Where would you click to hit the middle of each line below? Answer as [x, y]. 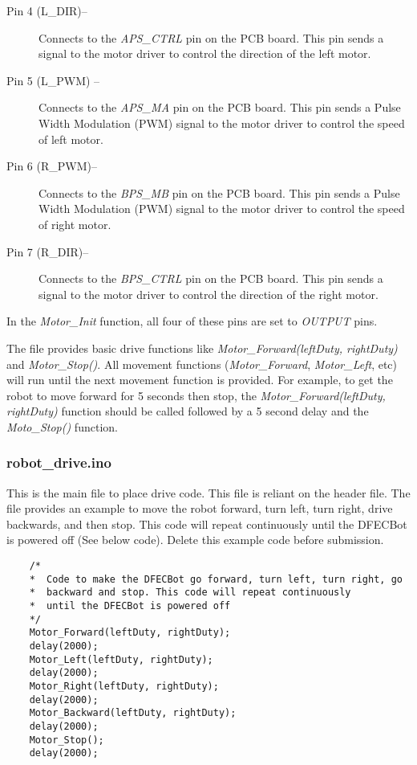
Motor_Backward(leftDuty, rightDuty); [133, 713]
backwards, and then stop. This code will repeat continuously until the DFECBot [207, 524]
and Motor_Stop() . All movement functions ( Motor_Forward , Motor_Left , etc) [202, 364]
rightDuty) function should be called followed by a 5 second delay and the [188, 411]
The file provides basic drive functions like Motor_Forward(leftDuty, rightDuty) [202, 348]
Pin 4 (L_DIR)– [47, 10]
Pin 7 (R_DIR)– [48, 251]
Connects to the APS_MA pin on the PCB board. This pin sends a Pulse [220, 107]
